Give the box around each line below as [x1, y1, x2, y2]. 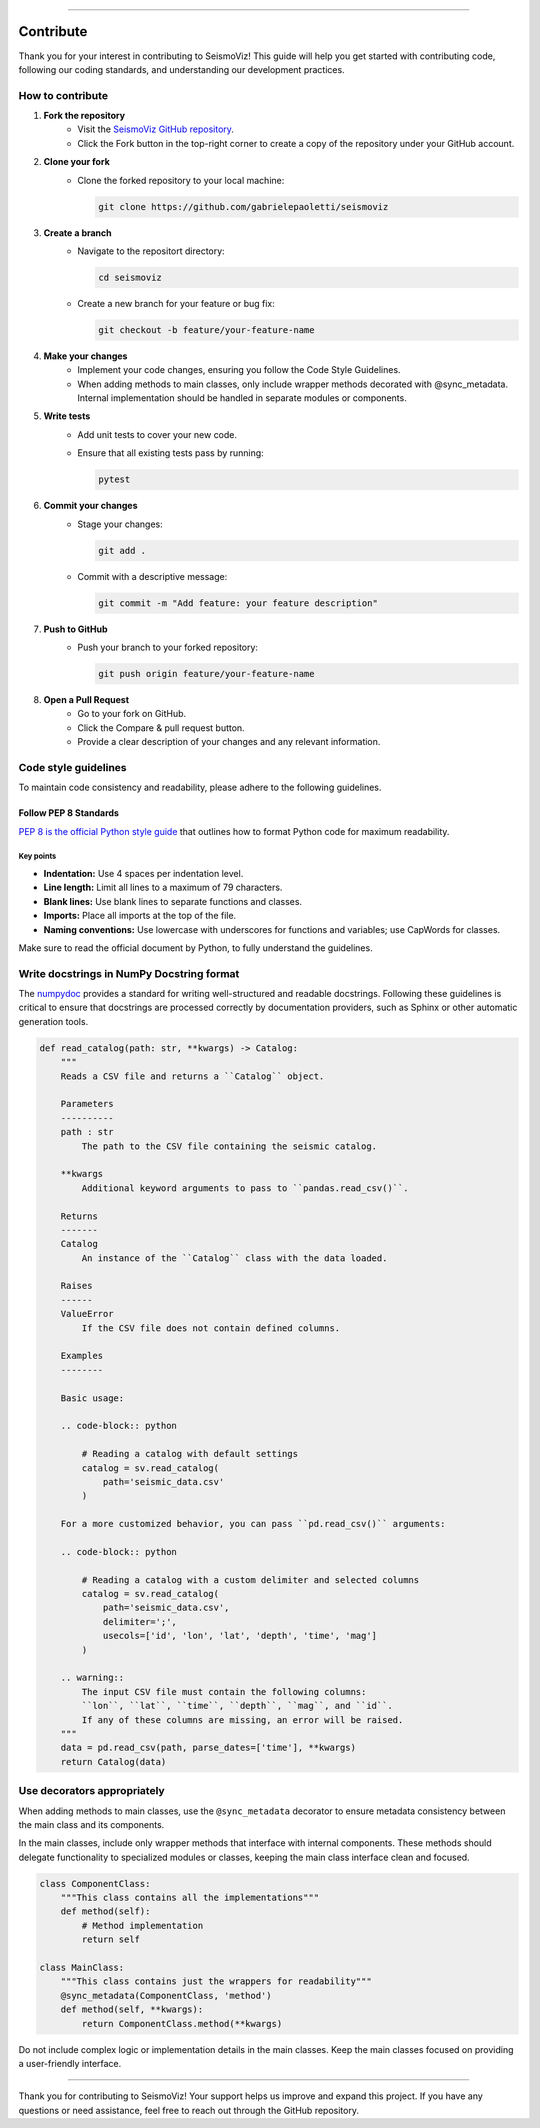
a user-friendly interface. [18, 2057, 122, 2069]
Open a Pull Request [43, 693, 130, 705]
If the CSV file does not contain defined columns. [81, 1322, 341, 1334]
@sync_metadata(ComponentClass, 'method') [60, 1990, 272, 2001]
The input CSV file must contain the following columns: [81, 1686, 367, 1697]
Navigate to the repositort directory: [77, 245, 225, 257]
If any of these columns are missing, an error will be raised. [81, 1714, 404, 1725]
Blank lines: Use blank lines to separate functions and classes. [43, 895, 303, 907]
